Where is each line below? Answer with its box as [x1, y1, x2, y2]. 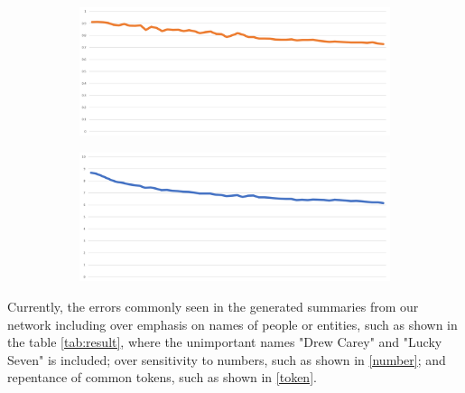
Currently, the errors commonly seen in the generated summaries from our [7, 297, 419, 316]
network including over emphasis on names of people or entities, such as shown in [7, 314, 458, 333]
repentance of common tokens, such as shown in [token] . [7, 368, 317, 387]
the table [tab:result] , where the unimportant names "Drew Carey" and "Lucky [7, 332, 442, 351]
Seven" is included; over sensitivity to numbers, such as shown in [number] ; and [7, 350, 446, 369]
